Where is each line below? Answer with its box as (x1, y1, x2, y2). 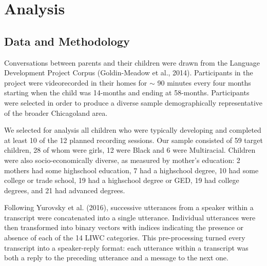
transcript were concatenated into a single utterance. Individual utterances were (4, 212, 256, 222)
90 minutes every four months (157, 77, 251, 88)
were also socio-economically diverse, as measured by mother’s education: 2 (4, 154, 240, 165)
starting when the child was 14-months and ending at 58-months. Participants (4, 87, 250, 98)
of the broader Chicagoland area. (4, 107, 108, 118)
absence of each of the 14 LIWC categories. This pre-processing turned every (4, 232, 245, 243)
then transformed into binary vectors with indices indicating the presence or (4, 222, 244, 233)
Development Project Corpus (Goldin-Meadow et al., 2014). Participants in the (4, 67, 253, 78)
